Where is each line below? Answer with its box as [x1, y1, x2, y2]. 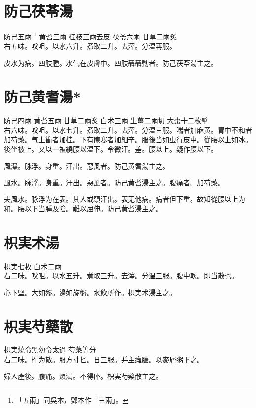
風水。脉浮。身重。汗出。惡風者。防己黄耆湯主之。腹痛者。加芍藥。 [4, 177, 224, 187]
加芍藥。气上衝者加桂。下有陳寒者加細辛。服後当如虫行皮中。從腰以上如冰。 [4, 134, 252, 144]
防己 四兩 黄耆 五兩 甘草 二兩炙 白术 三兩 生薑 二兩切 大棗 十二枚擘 [4, 115, 209, 125]
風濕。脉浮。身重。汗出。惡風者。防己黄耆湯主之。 [4, 161, 169, 171]
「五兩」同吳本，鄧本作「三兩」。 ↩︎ [15, 395, 128, 405]
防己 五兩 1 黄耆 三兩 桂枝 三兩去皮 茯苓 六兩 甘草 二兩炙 [4, 30, 177, 41]
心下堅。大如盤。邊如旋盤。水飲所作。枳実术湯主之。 [4, 287, 176, 297]
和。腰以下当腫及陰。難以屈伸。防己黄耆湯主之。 [4, 203, 162, 213]
